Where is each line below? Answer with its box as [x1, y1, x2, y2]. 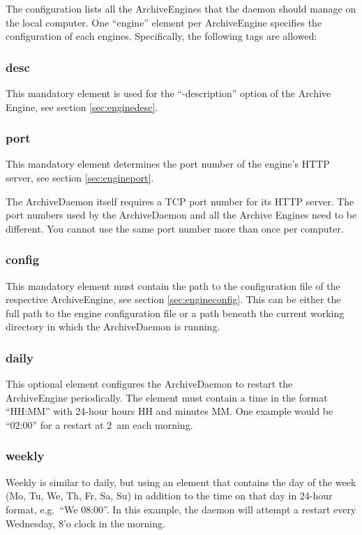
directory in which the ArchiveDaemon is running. [6, 319, 220, 334]
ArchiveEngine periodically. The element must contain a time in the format [6, 390, 328, 404]
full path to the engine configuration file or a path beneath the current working [6, 305, 345, 320]
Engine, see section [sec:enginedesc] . [6, 99, 158, 114]
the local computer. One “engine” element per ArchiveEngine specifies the [6, 15, 322, 29]
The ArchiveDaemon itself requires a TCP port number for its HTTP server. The [6, 193, 354, 208]
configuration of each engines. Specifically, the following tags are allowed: [6, 29, 317, 43]
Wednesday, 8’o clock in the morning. [6, 515, 165, 530]
